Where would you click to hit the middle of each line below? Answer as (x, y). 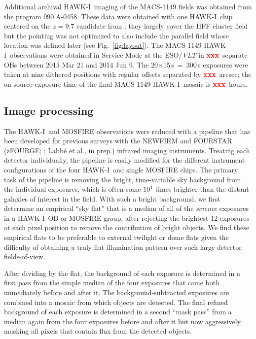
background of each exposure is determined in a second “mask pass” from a (118, 312)
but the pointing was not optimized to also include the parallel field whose (116, 35)
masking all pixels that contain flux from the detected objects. (98, 331)
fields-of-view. (25, 256)
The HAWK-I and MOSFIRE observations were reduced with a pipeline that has (127, 131)
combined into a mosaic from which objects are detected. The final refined (116, 302)
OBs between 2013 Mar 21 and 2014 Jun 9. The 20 (81, 64)
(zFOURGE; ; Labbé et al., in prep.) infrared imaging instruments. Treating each (127, 150)
